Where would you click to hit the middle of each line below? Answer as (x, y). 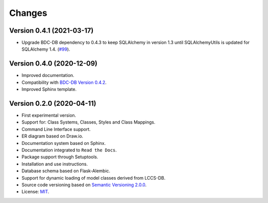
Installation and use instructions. (55, 164)
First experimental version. (49, 115)
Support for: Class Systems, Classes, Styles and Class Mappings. (89, 122)
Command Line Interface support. (56, 129)
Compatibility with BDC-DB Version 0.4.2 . (64, 82)
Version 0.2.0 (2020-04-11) (53, 103)
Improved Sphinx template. (49, 89)
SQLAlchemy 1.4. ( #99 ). (46, 49)
